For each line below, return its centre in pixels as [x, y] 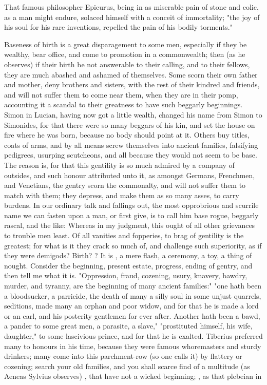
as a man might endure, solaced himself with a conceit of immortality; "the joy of [132, 17]
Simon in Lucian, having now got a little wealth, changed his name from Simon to [133, 114]
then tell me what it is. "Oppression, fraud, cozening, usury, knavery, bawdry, [126, 275]
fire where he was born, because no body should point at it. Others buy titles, [127, 135]
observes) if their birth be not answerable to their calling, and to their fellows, [127, 64]
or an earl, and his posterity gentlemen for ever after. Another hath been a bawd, [132, 315]
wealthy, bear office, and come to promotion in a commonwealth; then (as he [125, 54]
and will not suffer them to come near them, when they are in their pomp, [121, 94]
